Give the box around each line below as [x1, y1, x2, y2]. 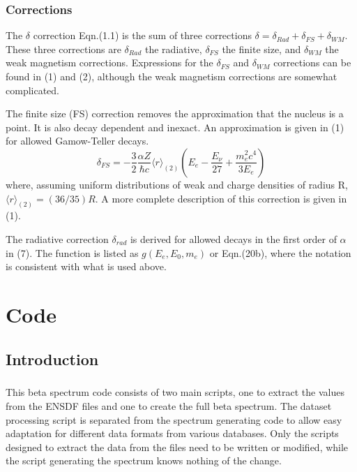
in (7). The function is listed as [6, 245, 139, 260]
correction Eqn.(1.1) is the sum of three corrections [33, 28, 252, 43]
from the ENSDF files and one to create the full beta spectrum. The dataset [6, 398, 332, 413]
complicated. [6, 82, 59, 97]
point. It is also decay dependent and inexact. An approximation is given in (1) [6, 119, 344, 134]
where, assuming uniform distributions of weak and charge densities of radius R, [6, 177, 348, 191]
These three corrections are [6, 41, 121, 56]
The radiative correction [6, 232, 109, 246]
